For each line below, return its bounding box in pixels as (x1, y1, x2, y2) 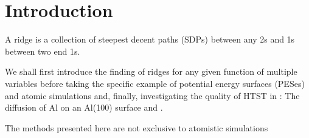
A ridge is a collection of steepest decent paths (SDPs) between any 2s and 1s (5, 33, 295, 46)
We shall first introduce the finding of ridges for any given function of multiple (5, 65, 297, 78)
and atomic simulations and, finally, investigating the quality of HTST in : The (5, 89, 300, 102)
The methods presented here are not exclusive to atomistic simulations (5, 121, 268, 134)
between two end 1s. (5, 44, 80, 57)
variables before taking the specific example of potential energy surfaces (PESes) (5, 77, 305, 89)
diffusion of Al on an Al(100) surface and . (5, 101, 163, 114)
